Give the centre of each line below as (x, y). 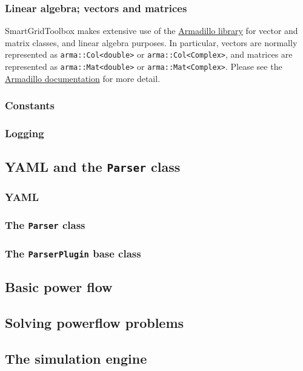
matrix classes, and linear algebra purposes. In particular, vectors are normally (151, 42)
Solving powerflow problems (95, 323)
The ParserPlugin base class (73, 253)
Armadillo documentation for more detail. (83, 78)
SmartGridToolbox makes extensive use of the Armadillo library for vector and (151, 31)
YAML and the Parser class (93, 167)
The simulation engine (76, 358)
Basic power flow (59, 287)
